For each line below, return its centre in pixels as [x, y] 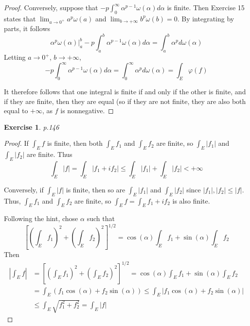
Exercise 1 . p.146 [32, 127]
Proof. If [16, 143]
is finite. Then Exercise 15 [206, 7]
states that [20, 18]
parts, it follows [27, 28]
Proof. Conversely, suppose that [51, 7]
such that [101, 218]
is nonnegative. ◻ [87, 111]
